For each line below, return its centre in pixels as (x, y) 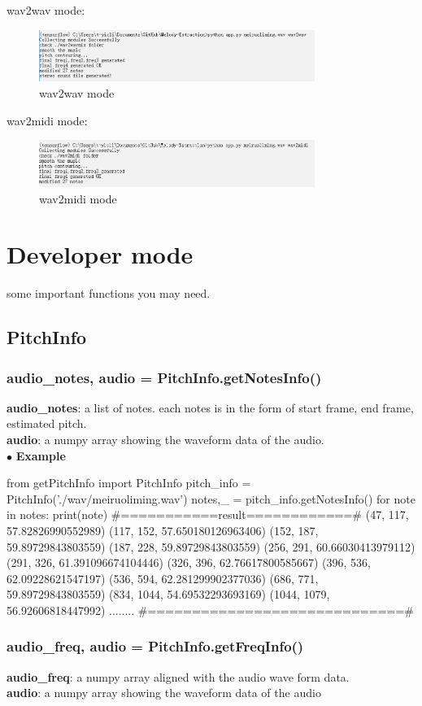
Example (41, 455)
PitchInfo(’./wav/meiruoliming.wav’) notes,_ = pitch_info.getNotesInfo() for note (211, 498)
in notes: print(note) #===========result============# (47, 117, (208, 514)
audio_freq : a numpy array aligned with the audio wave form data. (178, 676)
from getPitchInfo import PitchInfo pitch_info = (129, 483)
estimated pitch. (47, 423)
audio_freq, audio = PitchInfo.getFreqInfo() (155, 646)
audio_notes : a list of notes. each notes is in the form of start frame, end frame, (210, 407)
